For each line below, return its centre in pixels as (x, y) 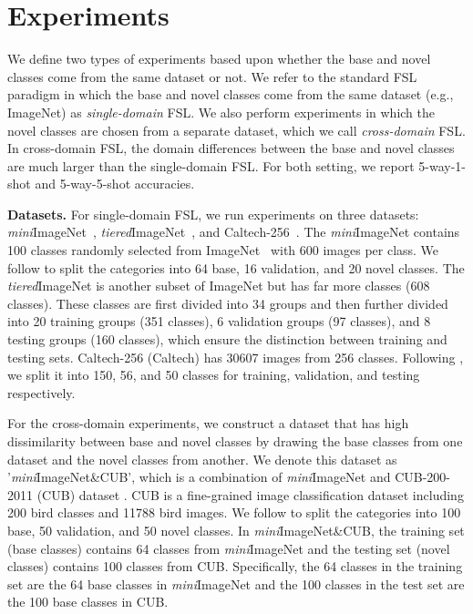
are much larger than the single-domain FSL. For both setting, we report (211, 165)
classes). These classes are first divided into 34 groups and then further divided (228, 303)
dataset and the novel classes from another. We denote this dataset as (202, 459)
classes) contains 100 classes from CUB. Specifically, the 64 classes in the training (235, 566)
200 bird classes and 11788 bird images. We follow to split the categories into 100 (234, 512)
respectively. (41, 392)
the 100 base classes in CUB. (88, 602)
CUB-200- (423, 477)
